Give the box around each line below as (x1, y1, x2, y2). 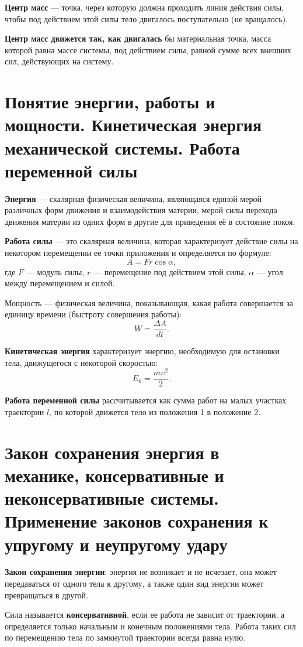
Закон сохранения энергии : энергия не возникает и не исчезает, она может (5, 566, 277, 578)
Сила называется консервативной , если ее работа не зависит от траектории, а (5, 608, 285, 621)
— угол (256, 265, 283, 278)
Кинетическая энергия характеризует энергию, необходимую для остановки (5, 345, 280, 357)
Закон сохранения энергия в (5, 440, 220, 464)
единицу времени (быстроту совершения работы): (5, 308, 182, 320)
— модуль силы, (26, 265, 85, 278)
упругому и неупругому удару (5, 532, 228, 556)
